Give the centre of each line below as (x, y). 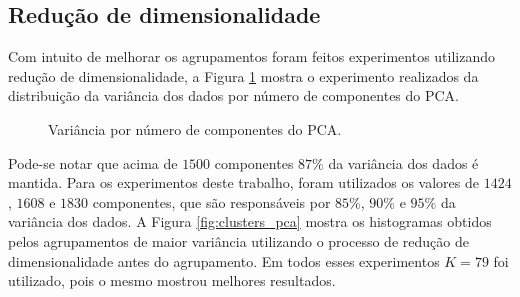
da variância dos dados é (403, 162)
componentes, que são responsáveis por (211, 201)
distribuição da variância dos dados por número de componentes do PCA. (234, 95)
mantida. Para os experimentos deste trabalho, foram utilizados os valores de (244, 182)
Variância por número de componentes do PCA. (195, 128)
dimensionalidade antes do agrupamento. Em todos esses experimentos (224, 260)
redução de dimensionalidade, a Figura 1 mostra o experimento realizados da (243, 75)
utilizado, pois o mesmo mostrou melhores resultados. (172, 280)
